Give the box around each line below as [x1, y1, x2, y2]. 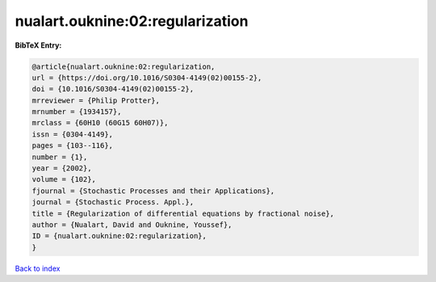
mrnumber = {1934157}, [31, 107, 122, 116]
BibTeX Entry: [15, 40, 62, 50]
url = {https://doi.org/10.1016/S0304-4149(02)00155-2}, [31, 73, 262, 82]
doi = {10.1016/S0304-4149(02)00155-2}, [31, 85, 194, 94]
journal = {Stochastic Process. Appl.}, [31, 198, 194, 207]
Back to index [15, 263, 61, 273]
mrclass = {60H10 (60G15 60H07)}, [31, 118, 169, 128]
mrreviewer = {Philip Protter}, [31, 95, 161, 105]
